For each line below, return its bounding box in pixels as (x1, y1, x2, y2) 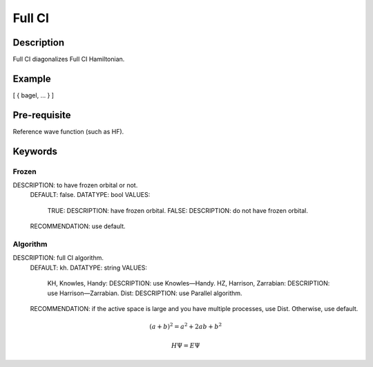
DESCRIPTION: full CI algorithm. (12, 254, 104, 262)
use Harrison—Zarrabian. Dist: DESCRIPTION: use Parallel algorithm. (47, 289, 242, 297)
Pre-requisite (12, 109, 71, 121)
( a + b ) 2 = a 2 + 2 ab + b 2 (149, 321, 222, 331)
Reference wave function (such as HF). (12, 127, 124, 135)
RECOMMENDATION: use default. (30, 222, 126, 231)
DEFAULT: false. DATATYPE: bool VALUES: (30, 191, 151, 199)
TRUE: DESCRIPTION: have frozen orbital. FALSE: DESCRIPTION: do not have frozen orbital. (47, 206, 309, 214)
